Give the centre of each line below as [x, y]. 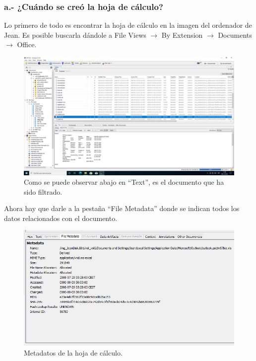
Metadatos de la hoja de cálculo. [73, 352]
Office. [27, 44]
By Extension [182, 35]
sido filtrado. [43, 191]
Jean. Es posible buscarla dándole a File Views [75, 35]
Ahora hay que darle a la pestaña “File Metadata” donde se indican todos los [122, 208]
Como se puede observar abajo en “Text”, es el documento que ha [124, 182]
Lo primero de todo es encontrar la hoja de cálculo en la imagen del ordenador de [128, 25]
